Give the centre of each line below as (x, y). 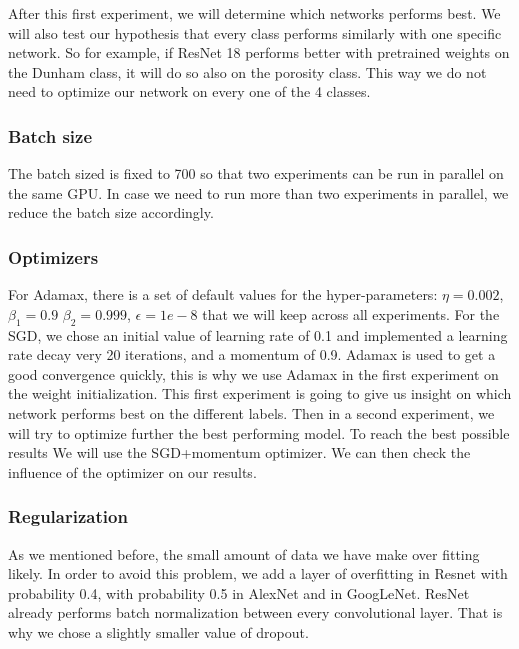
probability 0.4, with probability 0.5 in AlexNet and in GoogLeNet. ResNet (239, 592)
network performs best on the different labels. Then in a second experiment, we (251, 412)
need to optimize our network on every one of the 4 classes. (189, 91)
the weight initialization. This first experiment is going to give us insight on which (260, 393)
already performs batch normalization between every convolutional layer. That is (255, 612)
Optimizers (53, 256)
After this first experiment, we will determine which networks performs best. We (254, 13)
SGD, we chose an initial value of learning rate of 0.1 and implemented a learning (258, 334)
